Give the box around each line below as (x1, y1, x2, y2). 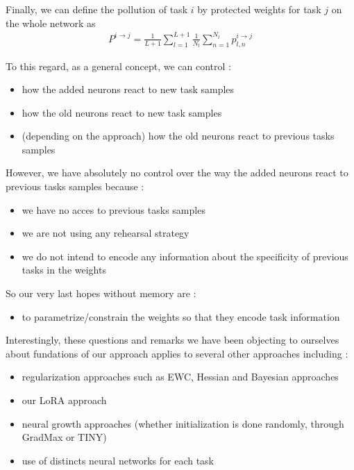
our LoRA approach (22, 393, 107, 408)
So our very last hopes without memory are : (6, 286, 196, 301)
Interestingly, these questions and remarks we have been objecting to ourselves (6, 333, 339, 347)
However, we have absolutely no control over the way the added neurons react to (6, 165, 348, 180)
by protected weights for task (197, 2, 321, 16)
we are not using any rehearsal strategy (22, 226, 189, 240)
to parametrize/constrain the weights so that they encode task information (22, 309, 340, 324)
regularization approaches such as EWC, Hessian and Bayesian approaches (22, 369, 339, 384)
